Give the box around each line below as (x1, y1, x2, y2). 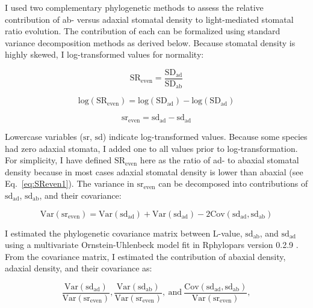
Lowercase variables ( (5, 130, 83, 142)
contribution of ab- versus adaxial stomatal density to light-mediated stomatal (5, 13, 294, 25)
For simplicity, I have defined (5, 154, 112, 166)
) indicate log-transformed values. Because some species (102, 130, 308, 142)
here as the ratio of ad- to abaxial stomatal (140, 154, 299, 166)
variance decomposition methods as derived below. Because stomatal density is (5, 36, 296, 49)
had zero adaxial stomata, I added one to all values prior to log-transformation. (5, 142, 298, 154)
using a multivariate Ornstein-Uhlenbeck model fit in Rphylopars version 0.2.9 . (5, 238, 299, 251)
